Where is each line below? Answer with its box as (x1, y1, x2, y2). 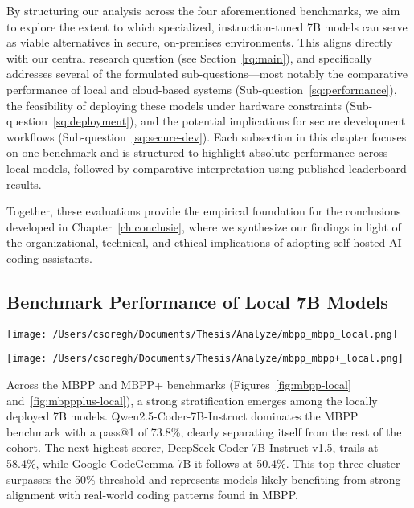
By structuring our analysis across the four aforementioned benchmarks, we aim (6, 2, 400, 18)
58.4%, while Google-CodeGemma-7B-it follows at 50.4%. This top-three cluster (6, 454, 400, 471)
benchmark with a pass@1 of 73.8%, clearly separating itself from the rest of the (6, 423, 402, 440)
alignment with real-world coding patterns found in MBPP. (6, 486, 298, 503)
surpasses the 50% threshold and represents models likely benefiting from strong (6, 470, 401, 487)
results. (6, 175, 42, 192)
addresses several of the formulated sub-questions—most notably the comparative (6, 65, 408, 82)
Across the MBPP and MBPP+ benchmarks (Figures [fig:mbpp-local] (6, 376, 351, 393)
